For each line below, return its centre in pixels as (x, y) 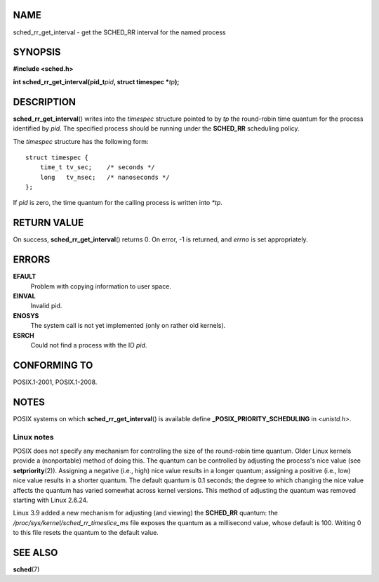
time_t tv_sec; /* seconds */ (98, 167)
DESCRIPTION (45, 102)
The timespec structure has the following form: (81, 141)
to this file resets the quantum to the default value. (86, 533)
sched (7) (26, 569)
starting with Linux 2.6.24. (51, 500)
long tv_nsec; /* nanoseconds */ (105, 177)
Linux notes (33, 437)
